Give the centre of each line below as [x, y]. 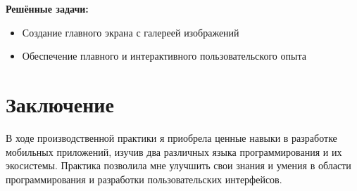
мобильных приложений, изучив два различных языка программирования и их [174, 151]
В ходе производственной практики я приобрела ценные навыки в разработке [171, 137]
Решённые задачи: [47, 8]
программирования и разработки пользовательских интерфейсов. [144, 179]
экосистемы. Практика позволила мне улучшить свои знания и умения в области [178, 165]
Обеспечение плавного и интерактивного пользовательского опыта [164, 56]
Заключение [60, 104]
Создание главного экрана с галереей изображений [131, 32]
